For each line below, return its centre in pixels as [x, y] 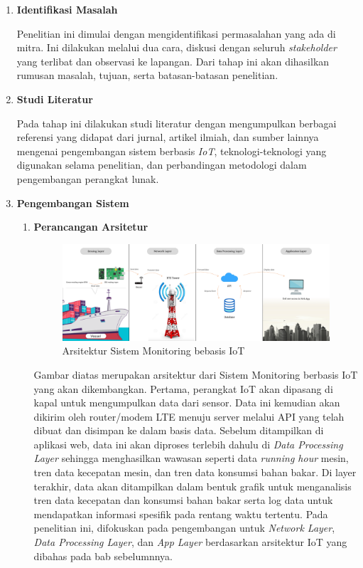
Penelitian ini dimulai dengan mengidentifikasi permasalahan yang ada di [176, 33]
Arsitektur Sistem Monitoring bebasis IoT [153, 351]
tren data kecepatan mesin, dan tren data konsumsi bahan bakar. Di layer [195, 472]
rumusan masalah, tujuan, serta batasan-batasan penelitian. [147, 75]
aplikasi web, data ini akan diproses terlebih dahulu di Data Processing [188, 444]
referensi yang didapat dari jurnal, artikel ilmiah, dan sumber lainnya [168, 137]
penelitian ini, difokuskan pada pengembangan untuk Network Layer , [184, 528]
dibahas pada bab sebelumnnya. [103, 556]
